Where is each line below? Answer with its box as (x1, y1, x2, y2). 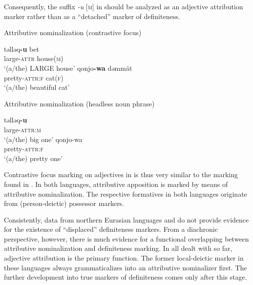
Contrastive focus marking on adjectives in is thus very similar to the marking (4, 169, 238, 180)
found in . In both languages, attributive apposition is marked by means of (4, 179, 228, 189)
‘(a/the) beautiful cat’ (4, 82, 70, 92)
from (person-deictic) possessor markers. (4, 198, 125, 208)
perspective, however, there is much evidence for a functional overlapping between (4, 233, 249, 244)
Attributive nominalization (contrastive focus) (4, 27, 142, 38)
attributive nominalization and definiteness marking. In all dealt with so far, (4, 243, 232, 253)
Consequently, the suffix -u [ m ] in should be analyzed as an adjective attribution (4, 1, 243, 11)
